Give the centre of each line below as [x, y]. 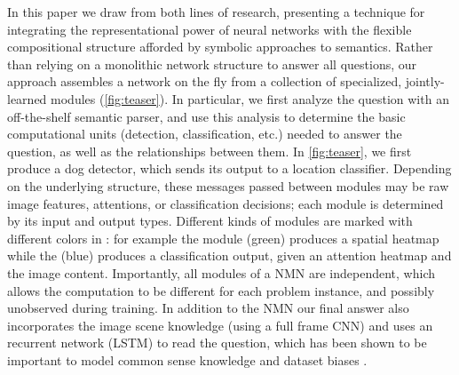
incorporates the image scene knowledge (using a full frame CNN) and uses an [220, 325]
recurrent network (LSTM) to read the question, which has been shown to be [217, 343]
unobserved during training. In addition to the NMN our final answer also [208, 308]
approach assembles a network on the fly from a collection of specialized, [205, 81]
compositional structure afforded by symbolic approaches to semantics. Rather [220, 47]
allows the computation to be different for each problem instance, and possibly [221, 290]
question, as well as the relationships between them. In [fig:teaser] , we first [210, 151]
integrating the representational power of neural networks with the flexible [210, 29]
